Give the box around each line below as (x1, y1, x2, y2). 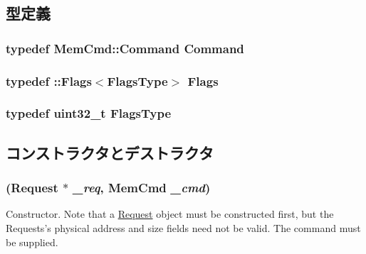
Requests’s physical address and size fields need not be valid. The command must (6, 220, 361, 235)
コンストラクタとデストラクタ (6, 141, 214, 163)
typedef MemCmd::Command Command (6, 39, 244, 57)
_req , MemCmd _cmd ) (73, 179, 211, 197)
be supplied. (6, 234, 58, 249)
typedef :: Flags (6, 72, 92, 89)
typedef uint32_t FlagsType (6, 104, 172, 122)
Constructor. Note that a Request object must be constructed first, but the (6, 206, 334, 221)
